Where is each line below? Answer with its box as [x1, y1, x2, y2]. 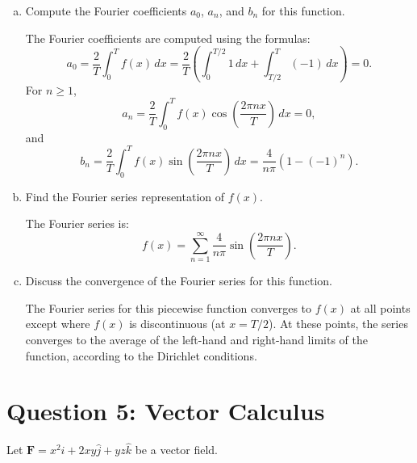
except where [25, 315, 90, 332]
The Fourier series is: [25, 215, 129, 232]
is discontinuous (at [129, 315, 226, 332]
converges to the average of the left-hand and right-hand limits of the [25, 330, 368, 347]
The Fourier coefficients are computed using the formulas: [25, 29, 311, 46]
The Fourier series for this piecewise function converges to [25, 299, 312, 316]
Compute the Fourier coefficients [25, 2, 187, 19]
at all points [350, 299, 411, 316]
